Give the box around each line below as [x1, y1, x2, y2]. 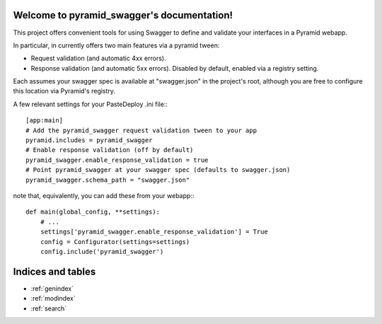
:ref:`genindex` [30, 284, 74, 293]
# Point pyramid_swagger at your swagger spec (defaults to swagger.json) [25, 166, 291, 174]
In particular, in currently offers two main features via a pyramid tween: [13, 41, 220, 50]
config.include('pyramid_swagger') [40, 248, 164, 255]
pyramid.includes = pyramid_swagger [25, 137, 153, 144]
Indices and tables [13, 265, 96, 277]
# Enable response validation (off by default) [25, 146, 194, 154]
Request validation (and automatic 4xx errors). [30, 54, 166, 63]
